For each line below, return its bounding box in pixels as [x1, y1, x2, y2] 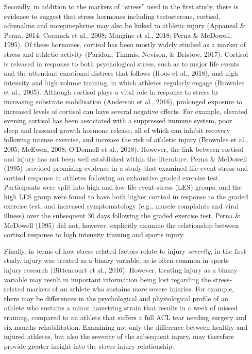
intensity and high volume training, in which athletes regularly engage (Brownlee [4, 77, 245, 87]
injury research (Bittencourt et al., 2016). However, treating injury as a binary [4, 265, 237, 275]
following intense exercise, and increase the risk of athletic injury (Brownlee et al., [4, 134, 248, 145]
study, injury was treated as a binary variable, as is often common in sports [4, 255, 229, 265]
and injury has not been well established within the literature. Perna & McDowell [4, 153, 247, 163]
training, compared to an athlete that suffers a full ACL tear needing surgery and [4, 312, 247, 322]
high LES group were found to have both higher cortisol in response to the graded [4, 191, 248, 201]
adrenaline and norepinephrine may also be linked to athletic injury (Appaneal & [4, 20, 246, 31]
